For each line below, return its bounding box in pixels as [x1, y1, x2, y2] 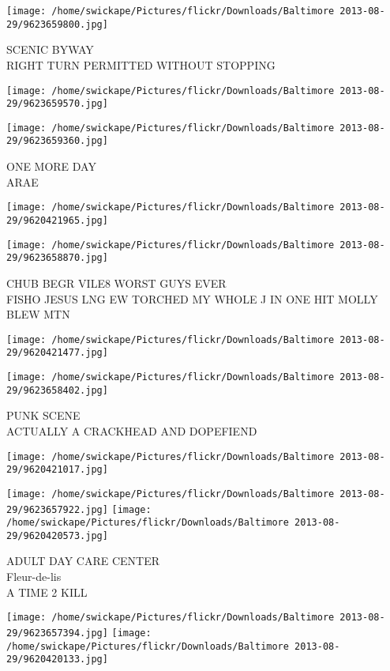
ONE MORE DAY [6, 158, 96, 175]
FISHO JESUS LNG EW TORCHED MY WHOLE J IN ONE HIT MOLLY [6, 290, 378, 307]
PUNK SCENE [6, 407, 81, 424]
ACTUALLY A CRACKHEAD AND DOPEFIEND [6, 422, 257, 439]
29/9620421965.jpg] [6, 214, 108, 226]
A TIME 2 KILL [6, 583, 88, 600]
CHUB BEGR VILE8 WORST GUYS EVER [6, 274, 227, 291]
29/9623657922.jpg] [6, 503, 108, 515]
